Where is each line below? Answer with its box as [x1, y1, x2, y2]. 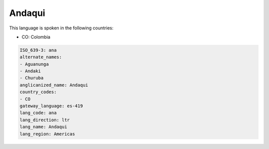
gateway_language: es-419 [19, 103, 83, 109]
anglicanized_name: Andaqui [19, 82, 88, 88]
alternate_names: [19, 54, 62, 60]
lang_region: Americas [19, 131, 75, 137]
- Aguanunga [19, 61, 49, 67]
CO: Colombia [21, 34, 51, 40]
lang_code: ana [19, 110, 57, 116]
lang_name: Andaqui [19, 124, 67, 130]
